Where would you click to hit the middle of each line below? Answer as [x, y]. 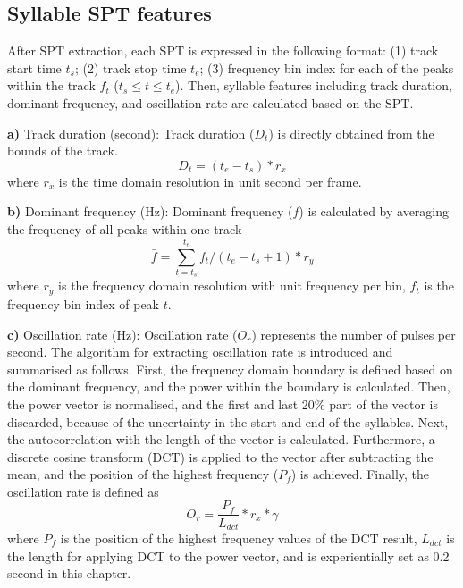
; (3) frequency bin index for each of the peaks [327, 67]
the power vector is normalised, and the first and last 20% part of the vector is [223, 403]
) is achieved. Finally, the [360, 474]
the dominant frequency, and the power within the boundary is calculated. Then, [229, 386]
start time [34, 67]
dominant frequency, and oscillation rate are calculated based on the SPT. [210, 102]
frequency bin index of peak [84, 303]
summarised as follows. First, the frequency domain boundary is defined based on [230, 369]
